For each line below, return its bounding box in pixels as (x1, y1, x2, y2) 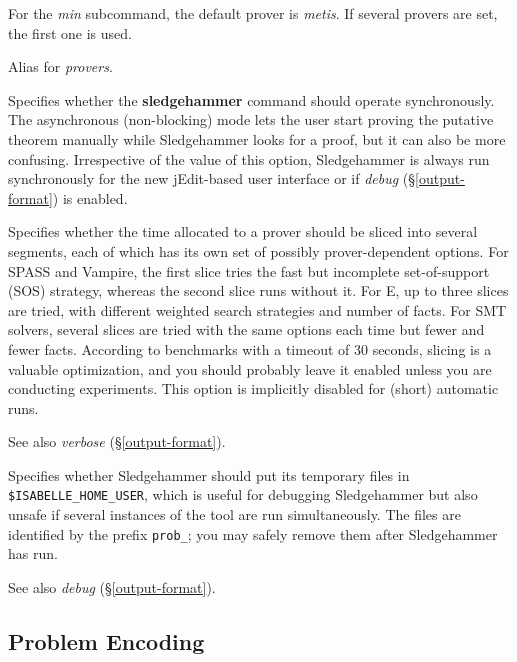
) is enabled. (52, 187, 128, 208)
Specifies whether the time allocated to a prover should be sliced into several (8, 221, 478, 242)
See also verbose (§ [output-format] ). (8, 431, 226, 452)
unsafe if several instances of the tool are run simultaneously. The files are (8, 504, 461, 525)
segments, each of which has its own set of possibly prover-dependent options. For (8, 240, 509, 261)
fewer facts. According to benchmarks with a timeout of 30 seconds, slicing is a (8, 338, 492, 359)
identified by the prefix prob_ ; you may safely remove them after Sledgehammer (8, 523, 498, 544)
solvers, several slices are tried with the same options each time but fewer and (8, 319, 485, 340)
